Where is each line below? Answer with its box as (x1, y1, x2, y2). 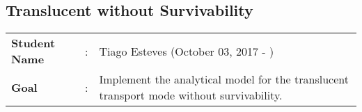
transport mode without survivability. (99, 87, 283, 104)
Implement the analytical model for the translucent (99, 71, 349, 88)
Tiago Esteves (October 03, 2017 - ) (99, 42, 274, 59)
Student (11, 35, 56, 51)
